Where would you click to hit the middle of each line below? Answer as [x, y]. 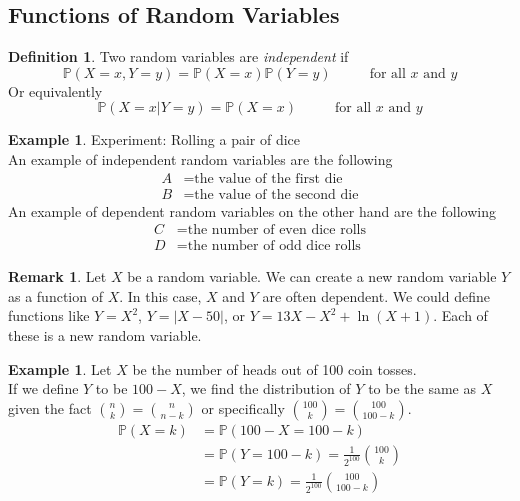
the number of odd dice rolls [274, 246]
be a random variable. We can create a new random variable [312, 276]
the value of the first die [268, 178]
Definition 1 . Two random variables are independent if [178, 56]
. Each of [460, 315]
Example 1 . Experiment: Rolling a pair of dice [154, 139]
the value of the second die [276, 194]
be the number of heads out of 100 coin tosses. [274, 368]
